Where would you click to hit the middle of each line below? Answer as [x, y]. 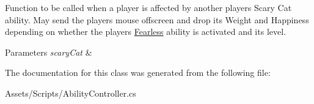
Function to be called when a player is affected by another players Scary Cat [148, 7]
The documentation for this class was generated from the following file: [138, 72]
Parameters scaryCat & [49, 52]
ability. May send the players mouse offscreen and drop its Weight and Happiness [157, 19]
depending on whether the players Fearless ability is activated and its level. [145, 32]
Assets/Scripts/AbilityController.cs [71, 93]
